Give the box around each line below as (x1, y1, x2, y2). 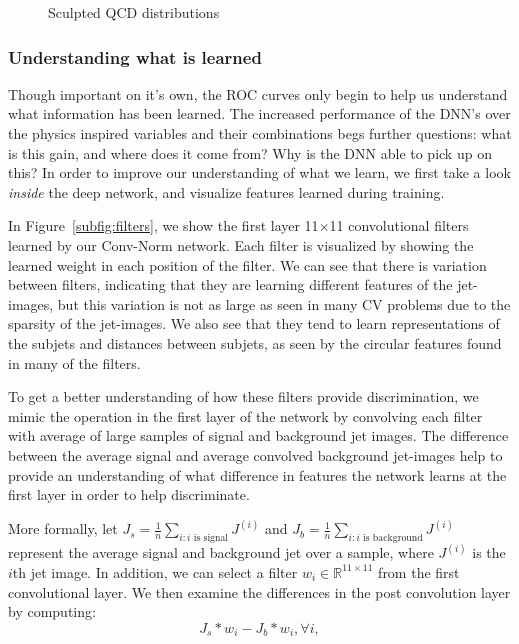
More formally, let (8, 518, 118, 539)
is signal (193, 532, 229, 543)
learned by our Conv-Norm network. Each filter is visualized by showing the (8, 234, 474, 255)
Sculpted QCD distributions (48, 2, 220, 22)
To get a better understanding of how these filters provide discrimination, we (8, 386, 479, 407)
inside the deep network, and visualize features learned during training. (8, 181, 445, 202)
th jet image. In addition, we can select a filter (12, 561, 298, 582)
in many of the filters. (8, 352, 141, 373)
